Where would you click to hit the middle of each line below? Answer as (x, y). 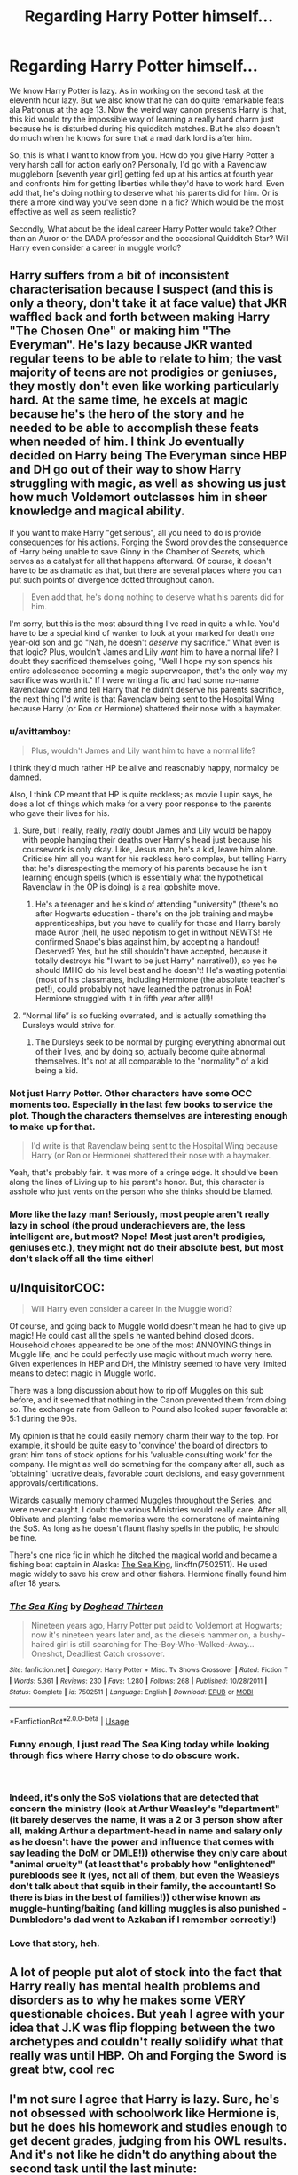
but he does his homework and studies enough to (149, 2127)
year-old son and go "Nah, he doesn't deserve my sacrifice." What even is (145, 642)
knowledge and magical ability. (97, 511)
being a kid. (56, 1071)
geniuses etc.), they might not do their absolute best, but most (146, 1248)
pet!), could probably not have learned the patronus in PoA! (144, 989)
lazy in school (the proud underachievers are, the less (127, 1226)
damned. (25, 777)
